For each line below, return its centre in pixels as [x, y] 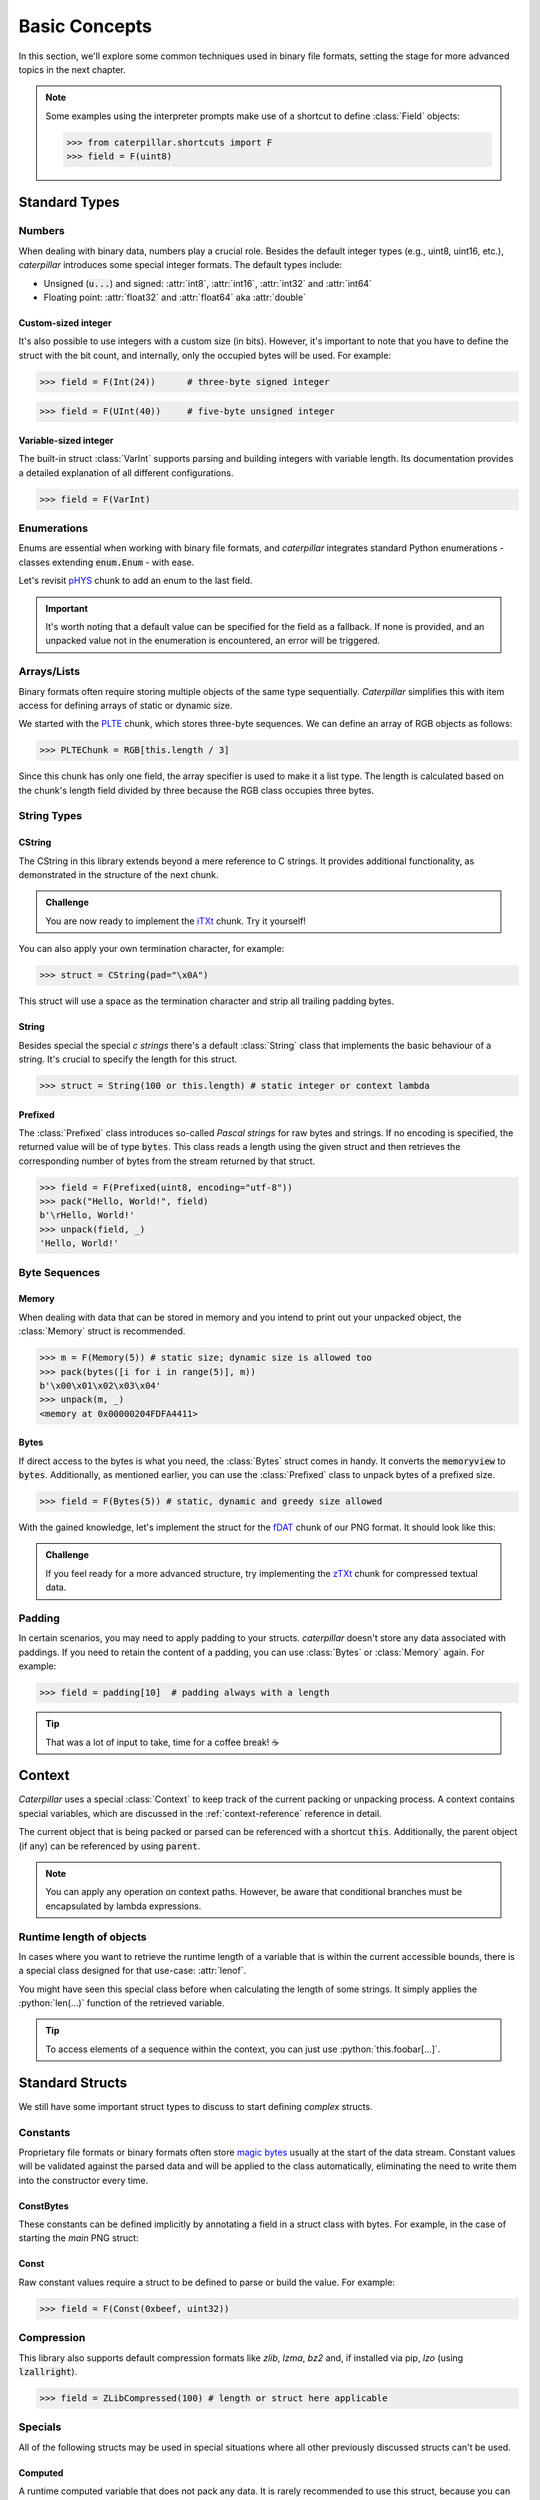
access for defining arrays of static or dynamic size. [126, 705]
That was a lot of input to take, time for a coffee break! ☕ [162, 1742]
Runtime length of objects [82, 1937]
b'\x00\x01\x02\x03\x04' [100, 1385]
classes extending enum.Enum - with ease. [106, 562]
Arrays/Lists [49, 672]
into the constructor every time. [83, 2180]
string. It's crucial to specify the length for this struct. [128, 1059]
